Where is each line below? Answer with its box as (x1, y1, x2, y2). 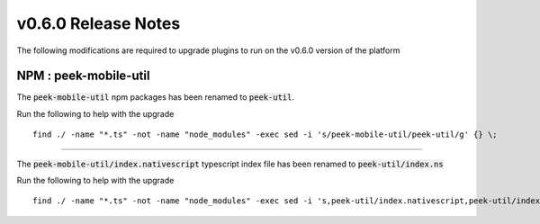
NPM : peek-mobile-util (16, 68, 150, 84)
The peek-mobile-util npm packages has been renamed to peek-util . (16, 92, 294, 103)
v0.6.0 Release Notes (16, 13, 181, 33)
